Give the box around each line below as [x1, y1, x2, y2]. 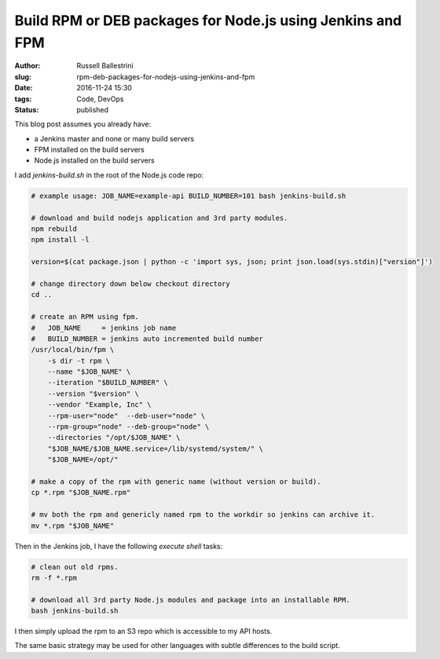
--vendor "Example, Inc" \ [47, 401, 152, 409]
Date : [14, 83, 33, 93]
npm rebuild [31, 225, 78, 233]
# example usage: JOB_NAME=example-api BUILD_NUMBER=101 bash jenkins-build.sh [31, 191, 346, 200]
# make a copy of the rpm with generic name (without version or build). [31, 478, 321, 486]
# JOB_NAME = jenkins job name [31, 323, 177, 332]
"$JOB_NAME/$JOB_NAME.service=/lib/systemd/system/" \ [47, 444, 263, 453]
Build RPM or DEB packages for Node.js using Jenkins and [14, 12, 402, 29]
